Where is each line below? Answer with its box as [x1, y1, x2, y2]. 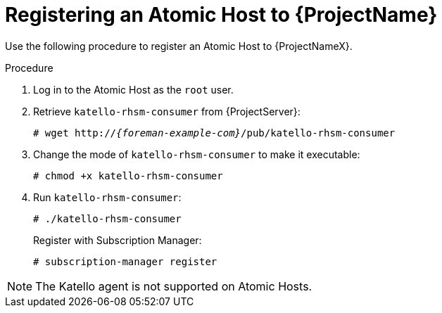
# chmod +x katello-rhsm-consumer [33, 170, 223, 181]
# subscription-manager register [33, 255, 217, 267]
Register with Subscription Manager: [33, 234, 202, 246]
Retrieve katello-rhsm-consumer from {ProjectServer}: [33, 105, 301, 117]
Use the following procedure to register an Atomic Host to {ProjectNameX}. [5, 39, 353, 52]
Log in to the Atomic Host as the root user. [33, 83, 234, 96]
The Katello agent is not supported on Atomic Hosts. [35, 279, 312, 293]
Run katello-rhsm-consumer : [33, 191, 182, 203]
